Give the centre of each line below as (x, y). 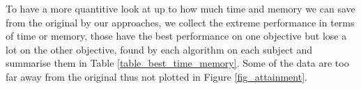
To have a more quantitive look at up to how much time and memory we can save (180, 8)
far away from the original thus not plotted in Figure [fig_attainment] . (156, 76)
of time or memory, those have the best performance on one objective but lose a (176, 36)
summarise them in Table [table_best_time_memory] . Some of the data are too (177, 63)
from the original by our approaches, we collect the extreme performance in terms (180, 22)
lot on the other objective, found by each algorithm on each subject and (159, 49)
